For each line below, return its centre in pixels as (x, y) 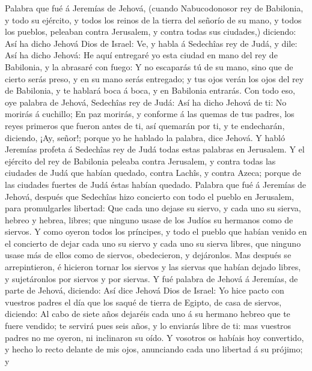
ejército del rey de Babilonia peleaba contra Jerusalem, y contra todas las (140, 161)
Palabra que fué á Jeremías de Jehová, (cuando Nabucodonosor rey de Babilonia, (154, 8)
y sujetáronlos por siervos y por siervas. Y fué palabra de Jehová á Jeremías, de (151, 278)
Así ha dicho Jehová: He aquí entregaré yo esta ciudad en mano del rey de (141, 55)
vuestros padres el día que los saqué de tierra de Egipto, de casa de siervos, (143, 302)
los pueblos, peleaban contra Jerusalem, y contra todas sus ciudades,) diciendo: (151, 32)
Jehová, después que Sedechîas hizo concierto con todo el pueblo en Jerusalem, (150, 196)
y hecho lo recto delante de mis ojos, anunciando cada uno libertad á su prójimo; (154, 349)
